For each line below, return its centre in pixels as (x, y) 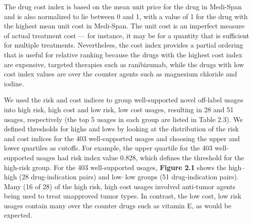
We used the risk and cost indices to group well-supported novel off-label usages (124, 100)
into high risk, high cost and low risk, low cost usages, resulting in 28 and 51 (119, 109)
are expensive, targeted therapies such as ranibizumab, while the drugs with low (124, 64)
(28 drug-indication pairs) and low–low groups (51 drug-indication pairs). (129, 177)
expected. (18, 215)
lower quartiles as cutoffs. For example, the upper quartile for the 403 (108, 148)
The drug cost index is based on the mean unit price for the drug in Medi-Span (123, 6)
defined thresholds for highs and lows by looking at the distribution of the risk (121, 129)
